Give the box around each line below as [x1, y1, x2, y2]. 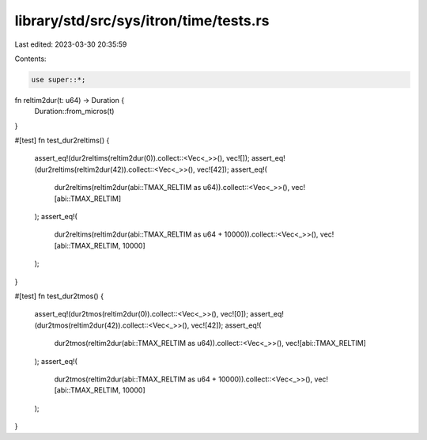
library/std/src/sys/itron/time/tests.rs [14, 12, 270, 29]
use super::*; [31, 75, 86, 84]
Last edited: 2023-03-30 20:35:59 [14, 40, 127, 49]
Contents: [14, 54, 47, 63]
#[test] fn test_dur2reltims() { [14, 135, 110, 146]
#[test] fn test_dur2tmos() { [14, 291, 104, 301]
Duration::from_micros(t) [34, 107, 115, 116]
